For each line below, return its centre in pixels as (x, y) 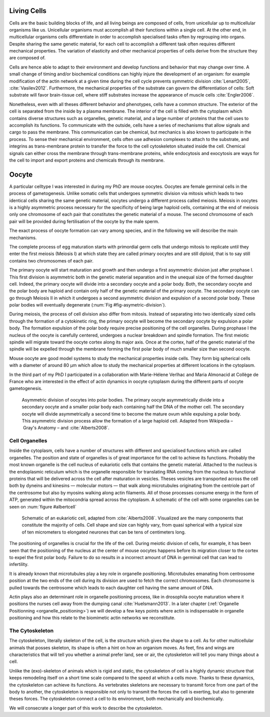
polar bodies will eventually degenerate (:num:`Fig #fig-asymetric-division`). (88, 305)
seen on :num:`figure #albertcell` (43, 506)
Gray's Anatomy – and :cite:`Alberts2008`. (66, 428)
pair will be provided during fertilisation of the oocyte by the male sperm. (84, 221)
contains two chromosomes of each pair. (51, 260)
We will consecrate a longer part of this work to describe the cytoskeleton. (86, 708)
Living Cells (28, 11)
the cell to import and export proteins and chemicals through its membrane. (87, 160)
